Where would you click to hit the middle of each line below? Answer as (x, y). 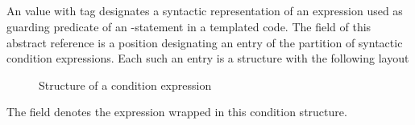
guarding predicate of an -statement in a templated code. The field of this (189, 26)
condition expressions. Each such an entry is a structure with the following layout (208, 58)
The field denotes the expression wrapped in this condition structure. (177, 112)
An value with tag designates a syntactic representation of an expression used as (205, 11)
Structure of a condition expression (125, 85)
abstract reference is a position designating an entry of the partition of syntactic (205, 42)
